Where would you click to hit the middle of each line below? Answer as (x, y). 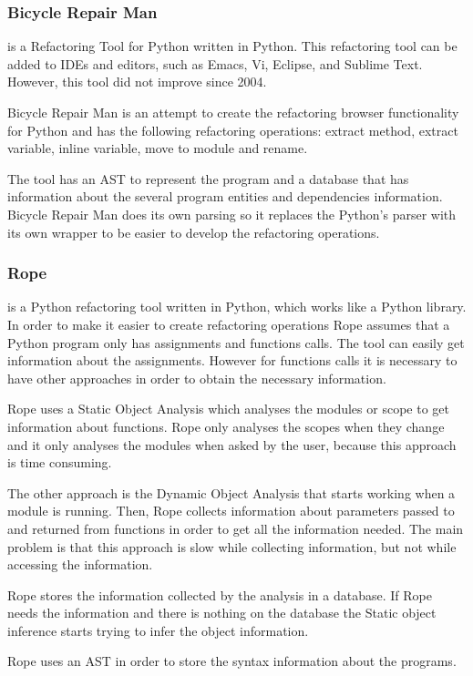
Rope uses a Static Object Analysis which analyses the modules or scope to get (228, 409)
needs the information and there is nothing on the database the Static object (222, 613)
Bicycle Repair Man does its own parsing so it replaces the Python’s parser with (232, 214)
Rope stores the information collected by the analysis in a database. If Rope (220, 594)
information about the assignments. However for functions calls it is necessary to (232, 360)
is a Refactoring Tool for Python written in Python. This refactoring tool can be (232, 46)
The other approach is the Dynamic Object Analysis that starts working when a (231, 492)
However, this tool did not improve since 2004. (137, 82)
